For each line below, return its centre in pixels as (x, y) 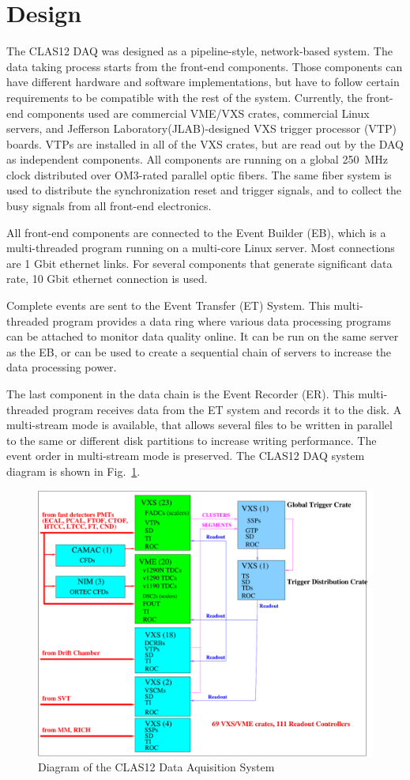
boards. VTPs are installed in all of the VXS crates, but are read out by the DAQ (205, 143)
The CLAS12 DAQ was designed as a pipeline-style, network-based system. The (199, 51)
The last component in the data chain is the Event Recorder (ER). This (181, 394)
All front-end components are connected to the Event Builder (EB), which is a (196, 232)
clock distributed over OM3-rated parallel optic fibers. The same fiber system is (199, 174)
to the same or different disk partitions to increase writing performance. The (192, 440)
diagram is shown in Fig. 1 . (73, 471)
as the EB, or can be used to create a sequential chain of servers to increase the (199, 351)
